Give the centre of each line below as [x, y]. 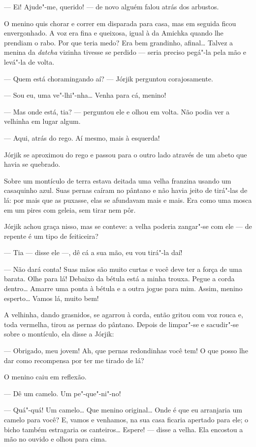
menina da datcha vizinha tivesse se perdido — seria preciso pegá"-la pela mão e [125, 52]
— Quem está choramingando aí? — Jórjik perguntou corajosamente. [109, 78]
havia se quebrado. [32, 164]
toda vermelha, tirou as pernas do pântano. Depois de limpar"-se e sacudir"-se [121, 324]
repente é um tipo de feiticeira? [51, 236]
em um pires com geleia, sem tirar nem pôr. [70, 209]
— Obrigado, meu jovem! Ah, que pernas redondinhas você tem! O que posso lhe [126, 351]
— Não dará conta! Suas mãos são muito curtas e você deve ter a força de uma [123, 269]
